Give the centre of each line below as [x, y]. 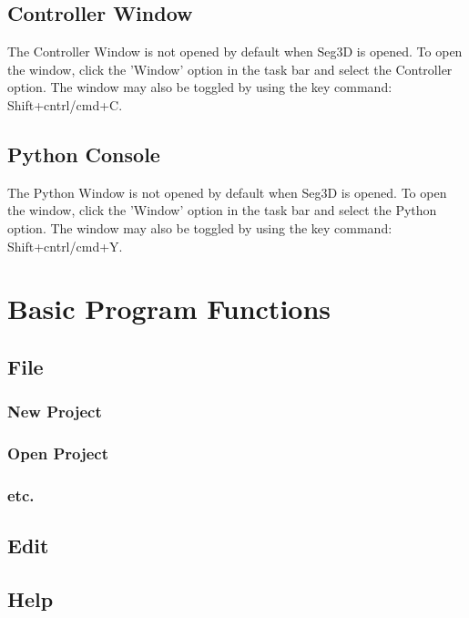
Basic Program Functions [169, 309]
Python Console [84, 154]
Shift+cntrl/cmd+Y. [65, 246]
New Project [55, 412]
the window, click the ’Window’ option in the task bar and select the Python [222, 210]
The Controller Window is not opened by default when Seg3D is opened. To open [235, 51]
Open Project [58, 453]
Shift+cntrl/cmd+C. [65, 104]
